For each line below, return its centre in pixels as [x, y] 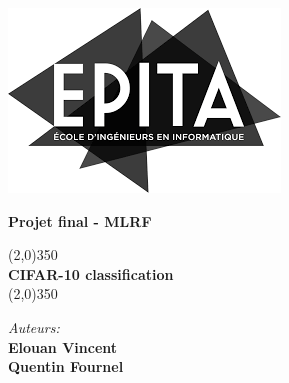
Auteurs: [34, 326]
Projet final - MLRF [80, 220]
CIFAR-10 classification [91, 273]
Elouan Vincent [63, 346]
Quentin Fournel [66, 366]
